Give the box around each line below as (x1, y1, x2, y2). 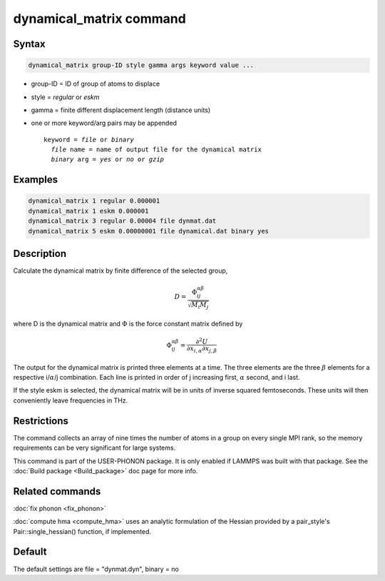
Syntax (13, 38, 46, 50)
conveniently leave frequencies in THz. (13, 396, 128, 405)
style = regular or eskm (31, 93, 100, 101)
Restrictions (13, 415, 69, 427)
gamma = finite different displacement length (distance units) (31, 106, 211, 114)
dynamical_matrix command (13, 11, 187, 26)
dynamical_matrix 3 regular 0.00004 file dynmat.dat (28, 217, 217, 225)
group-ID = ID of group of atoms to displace (31, 79, 160, 89)
